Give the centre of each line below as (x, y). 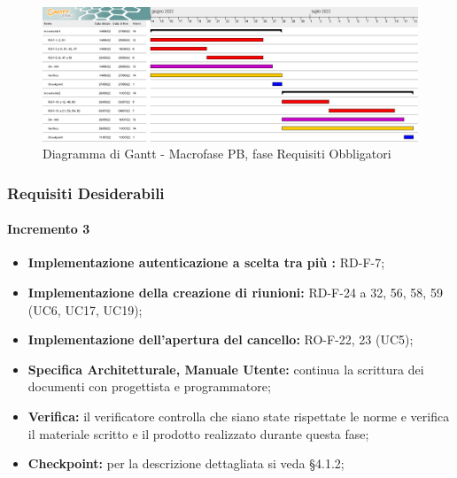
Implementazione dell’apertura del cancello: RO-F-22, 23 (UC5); (221, 339)
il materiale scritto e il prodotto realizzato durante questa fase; (198, 433)
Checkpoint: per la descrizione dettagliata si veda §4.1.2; (186, 463)
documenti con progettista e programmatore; (149, 386)
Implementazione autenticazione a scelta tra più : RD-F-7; (206, 262)
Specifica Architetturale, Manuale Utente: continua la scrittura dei (226, 369)
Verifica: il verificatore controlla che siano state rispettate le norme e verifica (239, 416)
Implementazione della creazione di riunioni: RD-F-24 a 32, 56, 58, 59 (235, 292)
